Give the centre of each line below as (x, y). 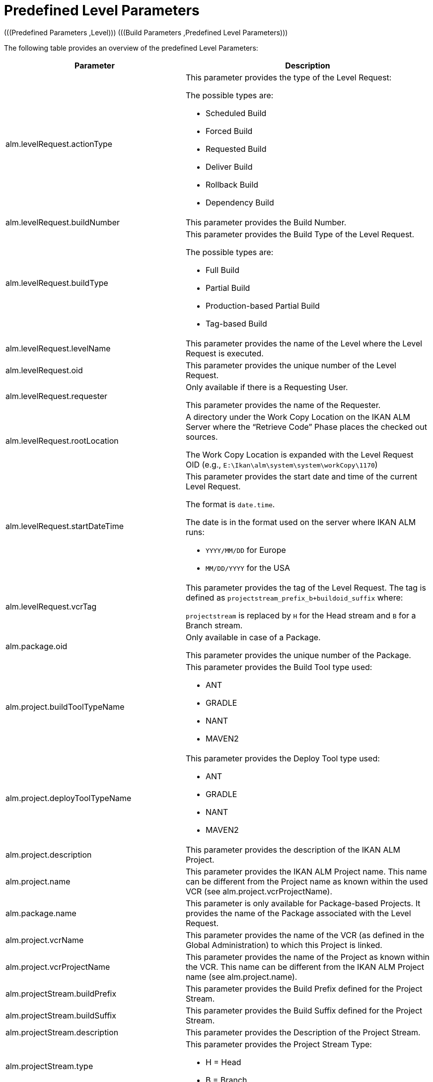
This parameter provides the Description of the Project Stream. (303, 1032)
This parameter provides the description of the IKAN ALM (293, 849)
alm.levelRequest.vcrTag (51, 606)
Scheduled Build (236, 113)
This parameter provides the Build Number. (266, 222)
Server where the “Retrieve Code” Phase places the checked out (306, 427)
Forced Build (229, 131)
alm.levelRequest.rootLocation (62, 440)
